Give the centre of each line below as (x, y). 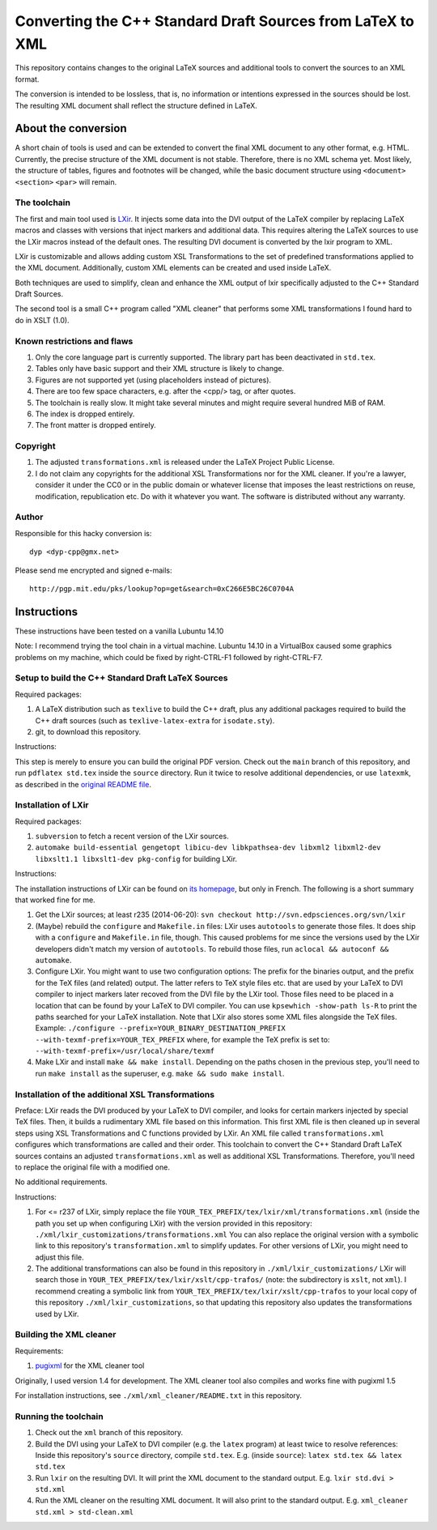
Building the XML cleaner (66, 1335)
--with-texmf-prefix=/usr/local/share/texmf (125, 1051)
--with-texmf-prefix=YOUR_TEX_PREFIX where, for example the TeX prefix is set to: (182, 1039)
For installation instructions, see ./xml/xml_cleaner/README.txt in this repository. (159, 1395)
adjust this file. (59, 1257)
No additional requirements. (62, 1182)
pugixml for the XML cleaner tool (90, 1366)
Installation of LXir (52, 805)
